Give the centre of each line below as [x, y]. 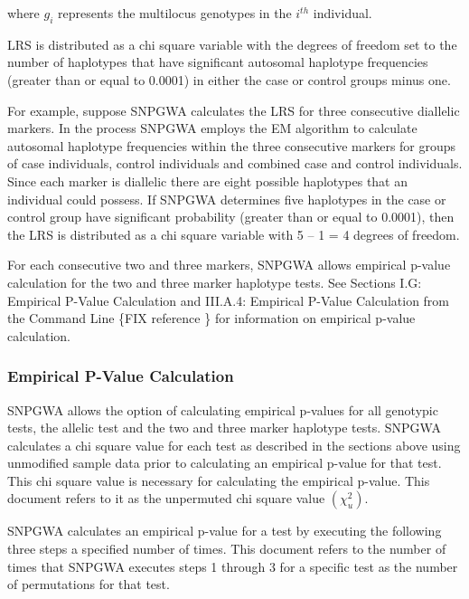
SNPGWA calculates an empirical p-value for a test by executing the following [225, 531]
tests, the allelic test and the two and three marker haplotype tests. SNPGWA [224, 428]
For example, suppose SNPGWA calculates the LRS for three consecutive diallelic [234, 110]
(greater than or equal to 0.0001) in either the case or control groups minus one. [229, 79]
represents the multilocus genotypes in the [175, 13]
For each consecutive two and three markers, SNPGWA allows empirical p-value [229, 265]
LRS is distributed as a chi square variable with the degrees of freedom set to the [232, 44]
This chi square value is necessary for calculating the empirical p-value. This [219, 480]
